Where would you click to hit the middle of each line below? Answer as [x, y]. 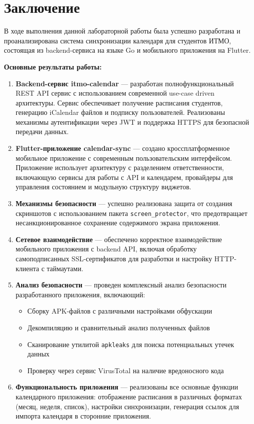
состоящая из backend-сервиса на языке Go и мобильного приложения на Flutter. [127, 50]
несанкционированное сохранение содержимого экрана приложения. [118, 223]
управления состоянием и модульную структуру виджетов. [103, 187]
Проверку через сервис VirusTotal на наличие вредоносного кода [126, 370]
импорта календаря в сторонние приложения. [83, 416]
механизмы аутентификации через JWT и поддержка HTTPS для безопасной [132, 122]
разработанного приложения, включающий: [80, 294]
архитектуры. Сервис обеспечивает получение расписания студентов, [119, 102]
